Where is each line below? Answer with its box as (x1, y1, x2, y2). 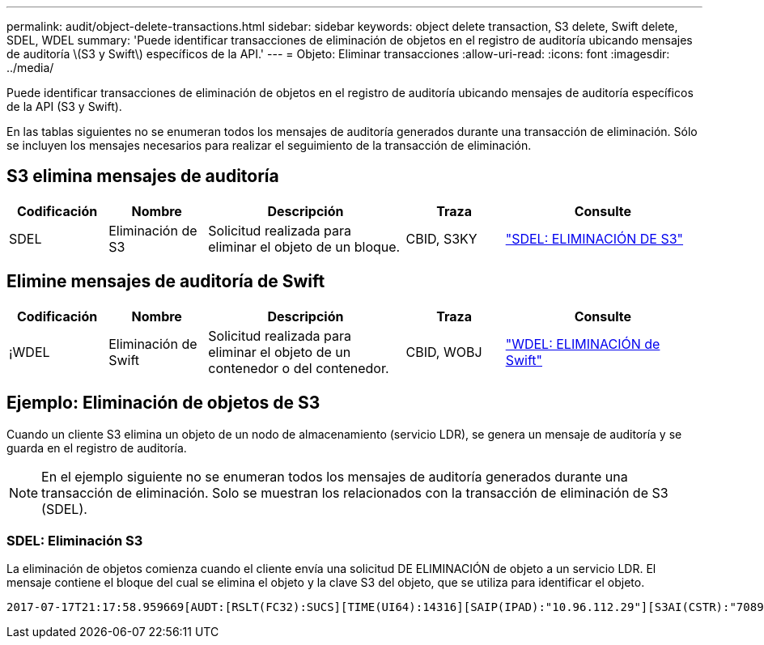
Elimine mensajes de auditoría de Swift (6, 271, 325, 292)
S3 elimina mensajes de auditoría (6, 166, 279, 187)
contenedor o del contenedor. (208, 359, 389, 376)
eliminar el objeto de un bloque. (208, 238, 401, 255)
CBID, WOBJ (405, 343, 482, 360)
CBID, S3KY (405, 230, 477, 247)
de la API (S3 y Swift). (6, 100, 122, 113)
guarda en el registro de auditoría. (6, 440, 187, 455)
